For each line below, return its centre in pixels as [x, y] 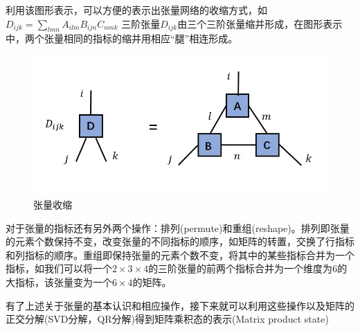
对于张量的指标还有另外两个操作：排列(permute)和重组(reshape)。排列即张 [173, 227]
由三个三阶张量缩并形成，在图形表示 [260, 23]
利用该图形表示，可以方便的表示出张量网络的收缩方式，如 [136, 10]
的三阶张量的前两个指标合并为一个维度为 [241, 268]
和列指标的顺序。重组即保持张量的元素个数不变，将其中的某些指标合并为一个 [180, 254]
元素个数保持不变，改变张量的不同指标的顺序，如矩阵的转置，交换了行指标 [184, 241]
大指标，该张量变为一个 [59, 281]
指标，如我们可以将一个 [59, 268]
